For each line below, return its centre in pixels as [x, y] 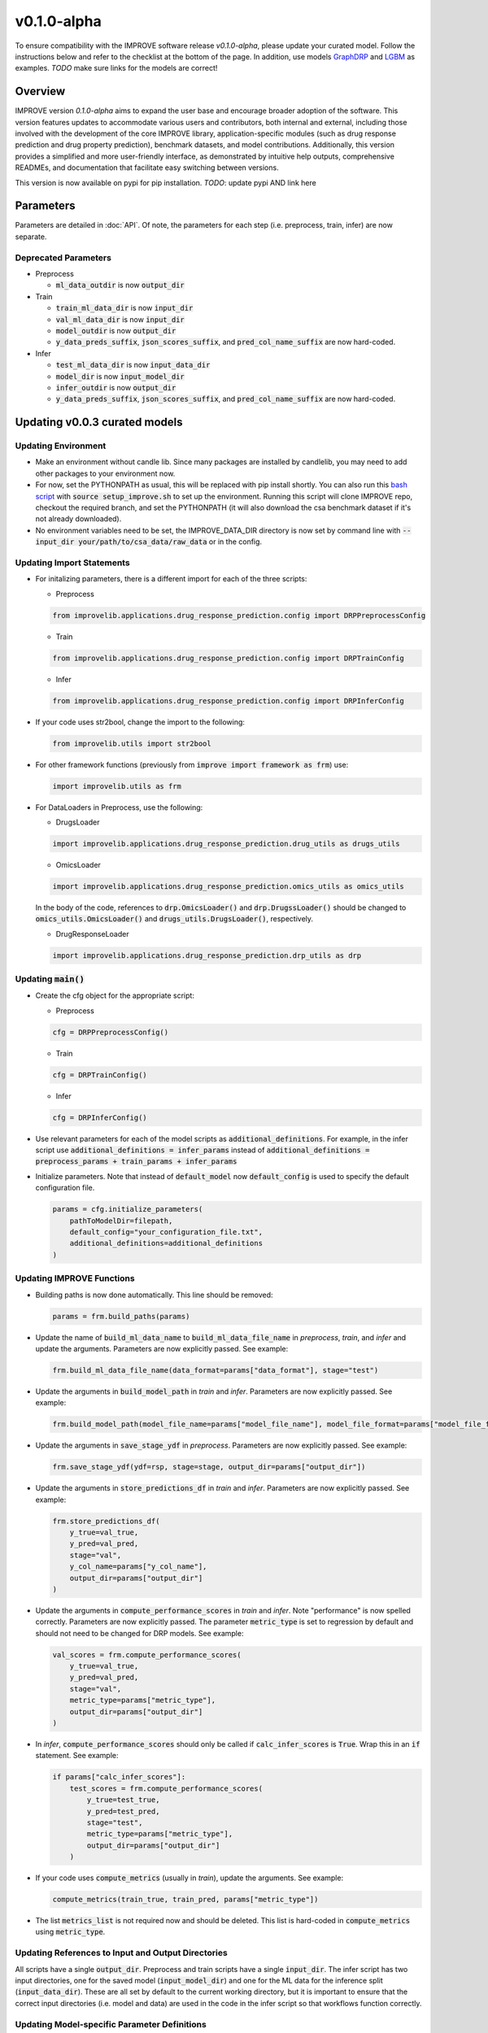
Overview [40, 91]
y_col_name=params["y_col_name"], [138, 1567]
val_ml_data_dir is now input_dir [120, 319]
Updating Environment [61, 446]
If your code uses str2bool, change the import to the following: [140, 722]
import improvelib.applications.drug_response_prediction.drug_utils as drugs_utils [226, 843]
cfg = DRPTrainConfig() [100, 1075]
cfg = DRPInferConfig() [100, 1117]
